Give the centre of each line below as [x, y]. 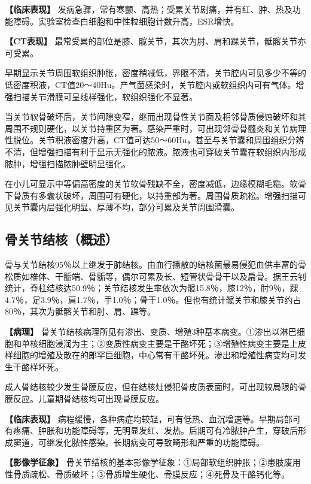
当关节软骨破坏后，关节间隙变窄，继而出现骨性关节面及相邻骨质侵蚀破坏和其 [155, 117]
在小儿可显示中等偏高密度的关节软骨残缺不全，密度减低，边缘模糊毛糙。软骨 [155, 184]
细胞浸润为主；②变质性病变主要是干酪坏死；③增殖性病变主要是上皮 [172, 343]
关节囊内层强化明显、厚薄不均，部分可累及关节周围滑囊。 [126, 207]
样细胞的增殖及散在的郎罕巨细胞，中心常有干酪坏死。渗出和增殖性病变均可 [151, 355]
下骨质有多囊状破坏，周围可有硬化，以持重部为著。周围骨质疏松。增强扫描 [151, 195]
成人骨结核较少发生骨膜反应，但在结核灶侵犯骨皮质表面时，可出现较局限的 [151, 387]
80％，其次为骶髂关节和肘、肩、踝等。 [80, 311]
